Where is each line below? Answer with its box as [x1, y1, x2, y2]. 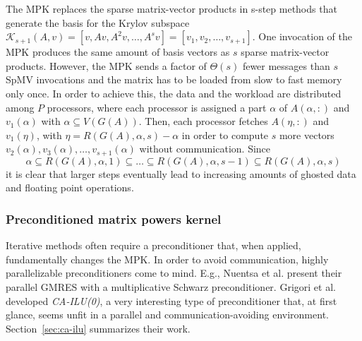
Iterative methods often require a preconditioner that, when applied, [6, 238, 301, 253]
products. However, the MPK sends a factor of [6, 58, 207, 73]
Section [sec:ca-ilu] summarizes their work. [6, 321, 191, 335]
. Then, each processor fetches [138, 114, 268, 128]
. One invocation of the [252, 29, 352, 44]
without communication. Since [139, 141, 271, 156]
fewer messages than [242, 58, 330, 73]
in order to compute [181, 127, 269, 142]
